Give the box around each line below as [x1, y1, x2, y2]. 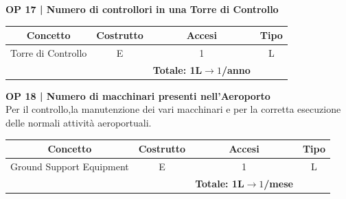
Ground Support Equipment [10, 159, 129, 173]
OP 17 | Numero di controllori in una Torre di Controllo [5, 2, 279, 16]
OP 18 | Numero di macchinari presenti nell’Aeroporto [5, 88, 270, 103]
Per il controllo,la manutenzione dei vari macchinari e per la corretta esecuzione [5, 102, 341, 116]
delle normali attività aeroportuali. [5, 116, 152, 130]
